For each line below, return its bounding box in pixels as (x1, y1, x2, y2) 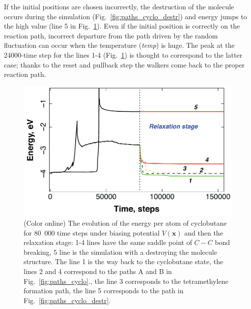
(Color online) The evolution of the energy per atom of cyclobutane (24, 218, 227, 228)
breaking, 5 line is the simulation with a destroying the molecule (24, 246, 217, 257)
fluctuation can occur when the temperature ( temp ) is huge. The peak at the (4, 40, 235, 50)
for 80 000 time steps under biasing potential (24, 227, 160, 238)
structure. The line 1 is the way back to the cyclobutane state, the (24, 256, 223, 267)
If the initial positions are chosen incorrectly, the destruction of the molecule (4, 1, 234, 11)
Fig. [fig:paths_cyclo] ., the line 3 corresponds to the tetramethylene (24, 275, 228, 286)
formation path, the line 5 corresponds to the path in (24, 285, 184, 296)
